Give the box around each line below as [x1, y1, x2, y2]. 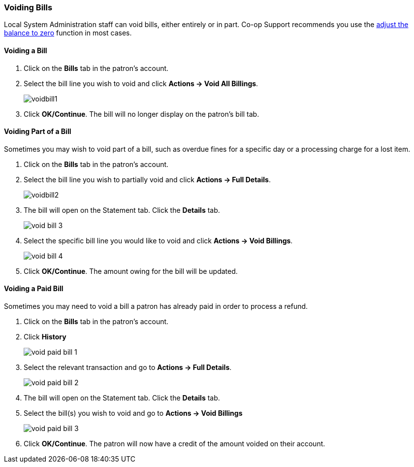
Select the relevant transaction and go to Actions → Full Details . [24, 363, 232, 372]
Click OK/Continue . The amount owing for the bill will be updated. [24, 267, 238, 275]
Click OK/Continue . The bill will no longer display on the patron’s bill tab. [24, 109, 259, 118]
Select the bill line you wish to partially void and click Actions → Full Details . [24, 175, 271, 184]
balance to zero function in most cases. [4, 29, 132, 37]
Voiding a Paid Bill [4, 284, 64, 293]
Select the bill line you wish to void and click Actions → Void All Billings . [24, 79, 258, 88]
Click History [24, 333, 66, 341]
